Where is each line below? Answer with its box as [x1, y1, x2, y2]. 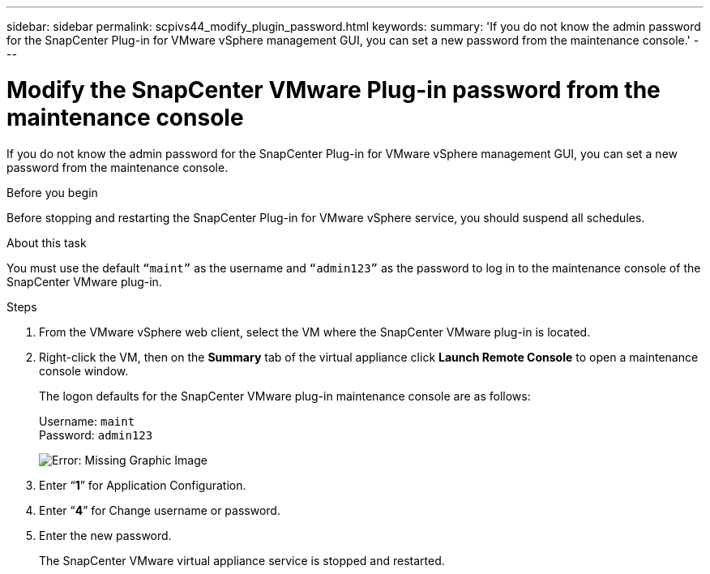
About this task [6, 235, 87, 250]
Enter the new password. [39, 528, 172, 542]
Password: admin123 [39, 427, 153, 442]
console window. [39, 363, 129, 378]
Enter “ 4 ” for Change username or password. [39, 503, 280, 517]
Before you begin [6, 185, 98, 199]
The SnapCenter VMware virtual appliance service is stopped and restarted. [39, 553, 445, 568]
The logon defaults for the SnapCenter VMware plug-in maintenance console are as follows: [39, 388, 531, 403]
